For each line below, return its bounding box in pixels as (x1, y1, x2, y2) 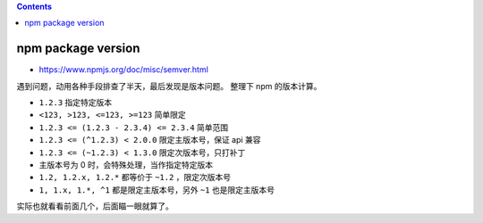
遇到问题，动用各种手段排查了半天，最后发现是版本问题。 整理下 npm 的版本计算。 (16, 80, 322, 91)
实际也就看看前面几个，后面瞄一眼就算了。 (16, 201, 174, 211)
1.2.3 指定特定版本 (38, 97, 113, 108)
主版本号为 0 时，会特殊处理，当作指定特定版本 (38, 160, 214, 170)
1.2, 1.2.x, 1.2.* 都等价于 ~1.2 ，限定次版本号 (38, 172, 232, 183)
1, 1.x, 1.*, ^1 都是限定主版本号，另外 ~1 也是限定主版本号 (38, 184, 275, 195)
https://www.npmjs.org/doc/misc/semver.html (38, 64, 209, 75)
